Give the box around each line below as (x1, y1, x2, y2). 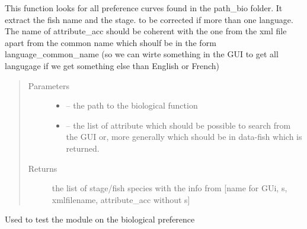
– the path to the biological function (66, 99, 198, 112)
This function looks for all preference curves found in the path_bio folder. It (5, 2, 283, 14)
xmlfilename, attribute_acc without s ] (52, 193, 190, 205)
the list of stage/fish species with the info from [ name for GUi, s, (52, 182, 287, 194)
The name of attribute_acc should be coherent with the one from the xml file (5, 25, 287, 37)
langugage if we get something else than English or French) (5, 59, 219, 71)
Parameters (28, 79, 69, 91)
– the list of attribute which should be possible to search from (66, 119, 291, 131)
